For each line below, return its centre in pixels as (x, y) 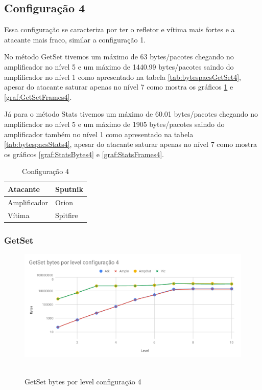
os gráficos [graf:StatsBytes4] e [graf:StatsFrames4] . (84, 154)
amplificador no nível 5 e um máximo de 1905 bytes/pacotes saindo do (114, 124)
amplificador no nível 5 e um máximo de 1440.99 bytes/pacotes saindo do (119, 66)
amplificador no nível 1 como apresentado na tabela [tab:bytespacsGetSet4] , (123, 77)
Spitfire (67, 215)
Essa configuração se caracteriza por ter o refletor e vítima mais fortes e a (120, 29)
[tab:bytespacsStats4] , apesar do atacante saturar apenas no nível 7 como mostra (130, 144)
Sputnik (69, 189)
